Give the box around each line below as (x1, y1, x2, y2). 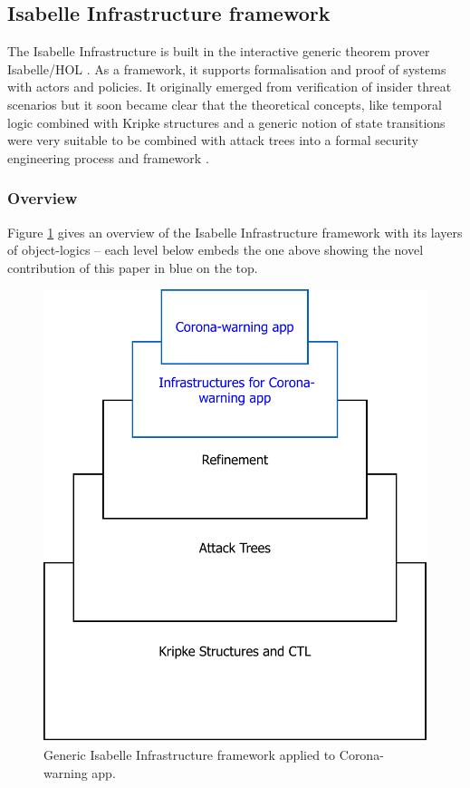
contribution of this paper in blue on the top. (7, 258, 258, 277)
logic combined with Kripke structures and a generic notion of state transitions (7, 112, 446, 131)
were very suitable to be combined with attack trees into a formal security (7, 131, 418, 150)
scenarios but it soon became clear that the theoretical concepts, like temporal (7, 94, 442, 113)
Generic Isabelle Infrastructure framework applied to (43, 745, 336, 764)
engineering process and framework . (7, 148, 209, 167)
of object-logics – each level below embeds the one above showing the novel (7, 240, 424, 259)
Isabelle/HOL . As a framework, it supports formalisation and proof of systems (7, 59, 446, 78)
